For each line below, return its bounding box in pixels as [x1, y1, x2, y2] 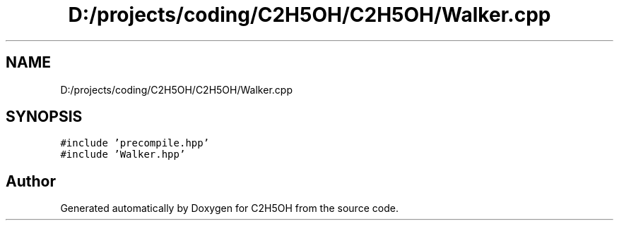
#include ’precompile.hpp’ [60, 137, 210, 149]
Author [6, 172, 56, 190]
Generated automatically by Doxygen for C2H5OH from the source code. [60, 202, 399, 215]
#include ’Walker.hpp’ [60, 149, 186, 161]
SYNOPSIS [6, 108, 83, 126]
